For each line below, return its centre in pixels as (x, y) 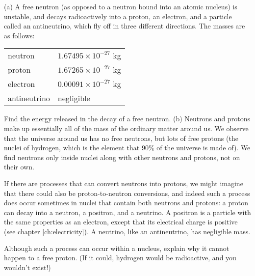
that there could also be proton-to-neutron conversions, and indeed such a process (127, 193)
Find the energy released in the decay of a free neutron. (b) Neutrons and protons (127, 119)
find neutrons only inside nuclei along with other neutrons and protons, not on (122, 157)
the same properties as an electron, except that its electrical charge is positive (121, 222)
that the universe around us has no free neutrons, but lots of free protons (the (121, 138)
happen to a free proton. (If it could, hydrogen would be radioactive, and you (120, 258)
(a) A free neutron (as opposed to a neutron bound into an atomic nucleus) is (121, 6)
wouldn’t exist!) (27, 267)
